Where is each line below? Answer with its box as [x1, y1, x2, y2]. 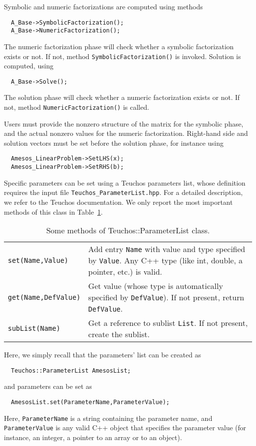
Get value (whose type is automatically [88, 280, 223, 292]
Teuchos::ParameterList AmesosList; [11, 367, 131, 374]
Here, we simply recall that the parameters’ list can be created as [4, 350, 201, 360]
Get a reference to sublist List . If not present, [88, 317, 248, 329]
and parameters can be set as [4, 381, 92, 391]
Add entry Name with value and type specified [88, 243, 246, 255]
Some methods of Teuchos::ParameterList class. [46, 224, 210, 236]
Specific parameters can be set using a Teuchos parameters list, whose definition [4, 177, 246, 188]
